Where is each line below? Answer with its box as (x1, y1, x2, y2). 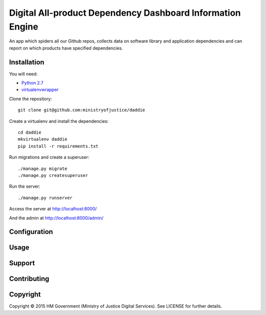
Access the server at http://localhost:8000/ (9, 206, 97, 212)
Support (9, 259, 35, 267)
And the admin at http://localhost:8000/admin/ (9, 215, 103, 221)
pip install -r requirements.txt (18, 143, 99, 149)
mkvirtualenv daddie (18, 137, 67, 142)
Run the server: (9, 183, 40, 189)
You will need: (9, 71, 38, 77)
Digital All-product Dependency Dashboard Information (9, 7, 241, 18)
